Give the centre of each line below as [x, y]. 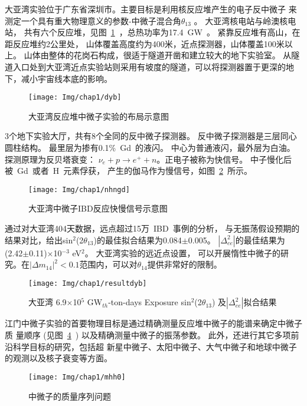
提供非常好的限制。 [184, 264]
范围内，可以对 [108, 264]
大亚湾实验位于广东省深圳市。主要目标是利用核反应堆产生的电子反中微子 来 [151, 9]
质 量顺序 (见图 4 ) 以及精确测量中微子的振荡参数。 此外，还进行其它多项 [148, 335]
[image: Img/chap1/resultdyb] [88, 283]
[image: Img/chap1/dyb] [75, 98]
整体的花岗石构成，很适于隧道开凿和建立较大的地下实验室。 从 [170, 55]
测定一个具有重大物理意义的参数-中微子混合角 [93, 20]
